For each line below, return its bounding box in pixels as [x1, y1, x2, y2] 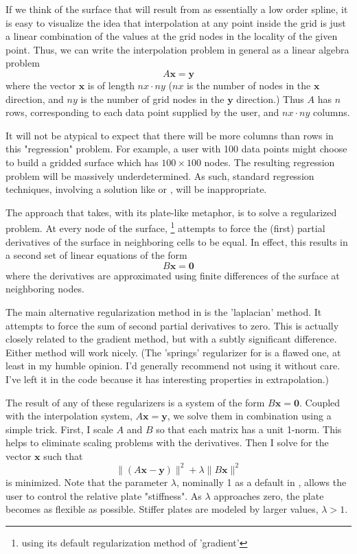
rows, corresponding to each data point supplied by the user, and [5, 105, 279, 119]
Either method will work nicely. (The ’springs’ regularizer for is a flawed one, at [5, 345, 341, 359]
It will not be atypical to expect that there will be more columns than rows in [5, 128, 334, 142]
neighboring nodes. [5, 281, 84, 296]
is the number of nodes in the [187, 78, 311, 92]
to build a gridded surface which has [5, 154, 159, 169]
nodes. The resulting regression [204, 154, 335, 169]
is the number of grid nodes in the [80, 91, 224, 106]
